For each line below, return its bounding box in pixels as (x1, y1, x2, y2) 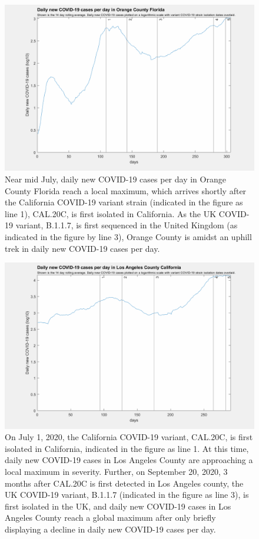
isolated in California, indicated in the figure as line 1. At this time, (5, 442, 249, 454)
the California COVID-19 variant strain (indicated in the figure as (5, 196, 243, 208)
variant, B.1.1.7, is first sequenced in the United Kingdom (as (15, 219, 238, 231)
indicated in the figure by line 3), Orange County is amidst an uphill (5, 230, 252, 242)
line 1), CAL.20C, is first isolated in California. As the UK (5, 207, 217, 219)
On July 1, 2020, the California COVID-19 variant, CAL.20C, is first (5, 431, 253, 443)
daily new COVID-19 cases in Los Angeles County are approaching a (5, 454, 253, 466)
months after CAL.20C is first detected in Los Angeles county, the (5, 477, 244, 489)
